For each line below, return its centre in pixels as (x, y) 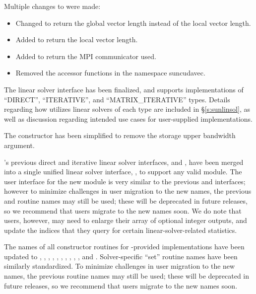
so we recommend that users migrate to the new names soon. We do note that (123, 210)
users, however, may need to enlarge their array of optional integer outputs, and (126, 220)
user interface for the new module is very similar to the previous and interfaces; (125, 181)
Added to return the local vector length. (77, 39)
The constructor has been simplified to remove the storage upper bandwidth (120, 135)
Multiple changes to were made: (52, 6)
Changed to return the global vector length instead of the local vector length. (133, 23)
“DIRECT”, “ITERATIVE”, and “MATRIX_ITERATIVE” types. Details (117, 99)
